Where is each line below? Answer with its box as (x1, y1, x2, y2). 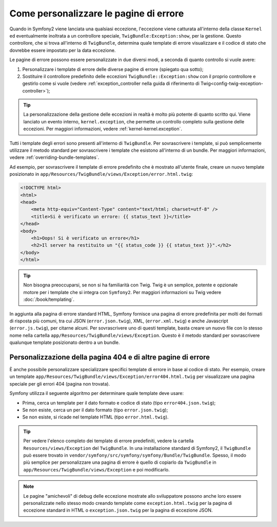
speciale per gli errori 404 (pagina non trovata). (9, 380, 110, 387)
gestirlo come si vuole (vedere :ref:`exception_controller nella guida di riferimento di (22, 80, 200, 87)
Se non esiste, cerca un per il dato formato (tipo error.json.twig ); (22, 407, 168, 413)
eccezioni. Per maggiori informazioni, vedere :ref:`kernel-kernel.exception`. (23, 126, 182, 132)
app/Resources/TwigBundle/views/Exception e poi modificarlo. (23, 466, 170, 473)
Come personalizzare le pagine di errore (9, 8, 184, 19)
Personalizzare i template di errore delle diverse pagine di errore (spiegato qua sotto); (22, 66, 204, 72)
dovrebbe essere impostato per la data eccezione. (9, 47, 116, 53)
